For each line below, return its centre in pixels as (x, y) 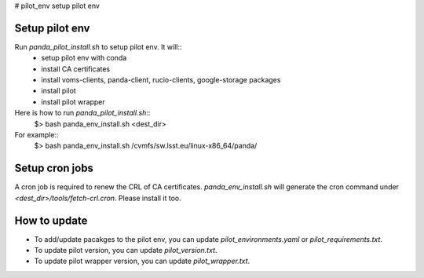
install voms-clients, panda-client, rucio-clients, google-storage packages (161, 80)
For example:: (37, 135)
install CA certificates (76, 69)
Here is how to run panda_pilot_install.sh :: (82, 113)
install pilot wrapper (73, 101)
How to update (51, 220)
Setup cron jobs (54, 168)
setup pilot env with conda (84, 58)
